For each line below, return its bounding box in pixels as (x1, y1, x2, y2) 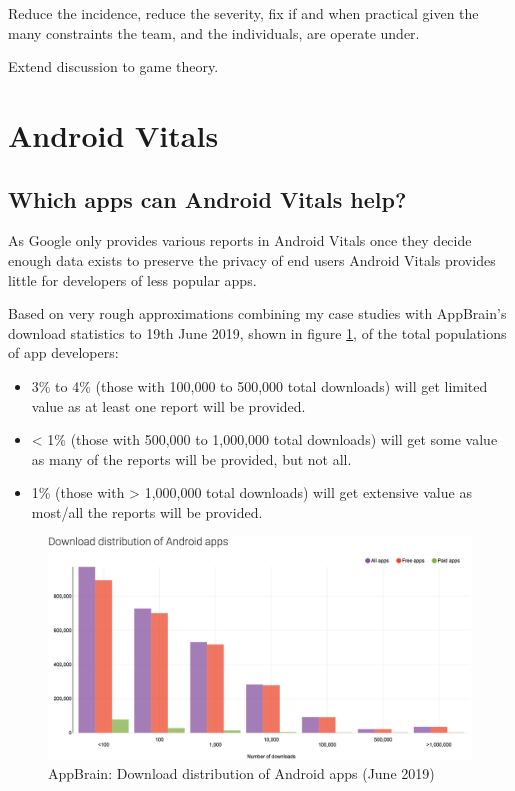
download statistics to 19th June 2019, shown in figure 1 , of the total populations (8, 322, 507, 343)
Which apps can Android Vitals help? (8, 183, 407, 214)
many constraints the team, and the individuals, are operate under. (8, 22, 420, 43)
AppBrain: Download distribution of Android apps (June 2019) (48, 763, 435, 784)
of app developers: (8, 342, 119, 363)
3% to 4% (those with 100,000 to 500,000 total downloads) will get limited (31, 375, 488, 396)
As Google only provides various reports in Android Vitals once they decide (8, 230, 472, 251)
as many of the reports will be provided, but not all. (31, 448, 352, 469)
